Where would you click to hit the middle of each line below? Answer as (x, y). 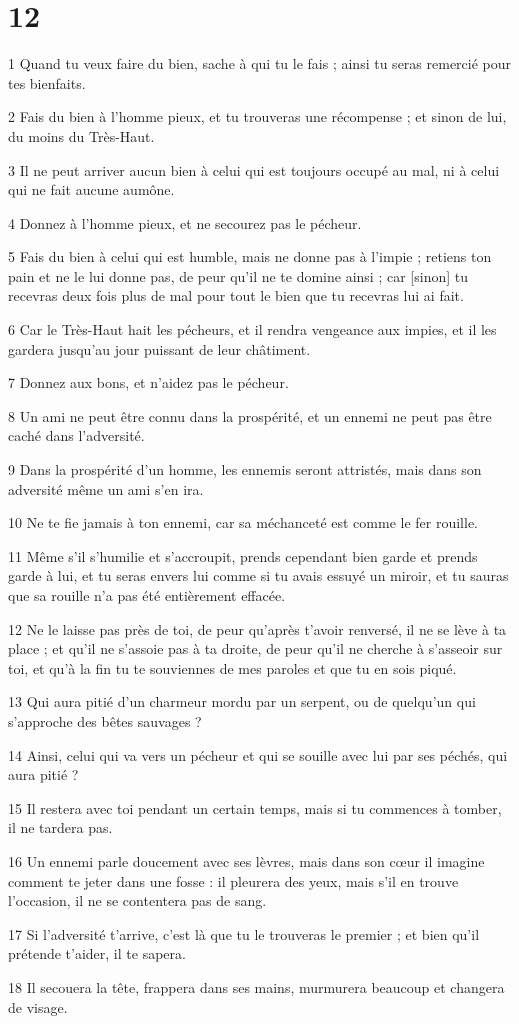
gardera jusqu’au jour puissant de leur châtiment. (159, 348)
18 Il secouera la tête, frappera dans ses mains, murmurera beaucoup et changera (256, 986)
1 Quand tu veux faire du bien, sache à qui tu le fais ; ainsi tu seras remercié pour (260, 63)
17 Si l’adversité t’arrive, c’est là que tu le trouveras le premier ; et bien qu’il (244, 933)
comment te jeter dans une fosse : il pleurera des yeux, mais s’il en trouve (233, 880)
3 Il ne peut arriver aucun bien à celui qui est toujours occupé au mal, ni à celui (254, 169)
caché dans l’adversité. (76, 435)
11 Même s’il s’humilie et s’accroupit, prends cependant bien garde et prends (243, 555)
